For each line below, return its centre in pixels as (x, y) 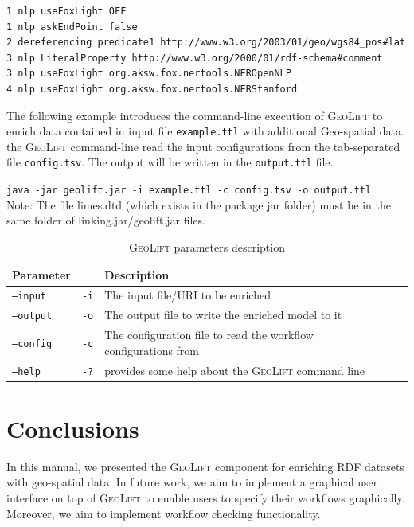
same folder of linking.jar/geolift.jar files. (106, 220)
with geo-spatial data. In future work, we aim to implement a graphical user (192, 482)
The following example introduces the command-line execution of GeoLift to (195, 115)
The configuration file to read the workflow (209, 335)
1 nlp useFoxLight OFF (66, 11)
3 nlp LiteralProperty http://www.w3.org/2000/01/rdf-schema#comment (195, 58)
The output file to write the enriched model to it (223, 315)
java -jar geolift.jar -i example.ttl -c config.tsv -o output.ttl (189, 191)
